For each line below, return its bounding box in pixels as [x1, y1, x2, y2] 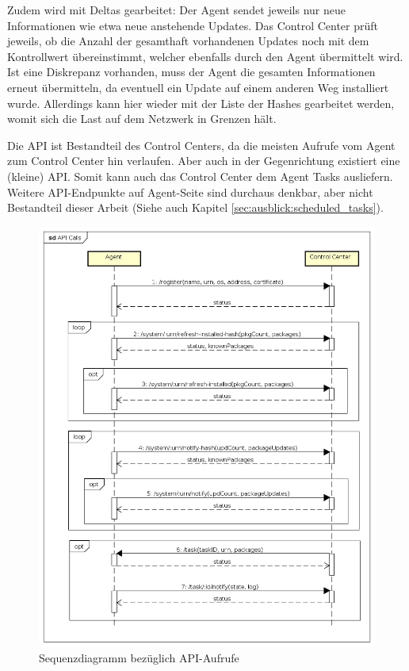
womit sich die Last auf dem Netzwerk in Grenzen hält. [7, 110, 277, 127]
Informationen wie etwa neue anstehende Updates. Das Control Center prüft [7, 17, 379, 33]
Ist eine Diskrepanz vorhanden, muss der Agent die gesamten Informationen [7, 63, 376, 80]
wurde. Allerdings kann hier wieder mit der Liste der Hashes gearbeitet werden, [7, 94, 395, 111]
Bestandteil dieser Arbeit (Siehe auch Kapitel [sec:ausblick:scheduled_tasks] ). [7, 199, 384, 216]
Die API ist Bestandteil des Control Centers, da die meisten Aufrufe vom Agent [7, 136, 396, 153]
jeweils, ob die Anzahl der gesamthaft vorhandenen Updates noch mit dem [7, 33, 369, 49]
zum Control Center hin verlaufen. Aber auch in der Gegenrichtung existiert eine [7, 152, 400, 169]
